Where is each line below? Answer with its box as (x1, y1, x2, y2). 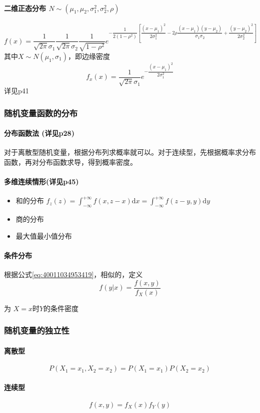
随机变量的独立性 (4, 324, 69, 337)
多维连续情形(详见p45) (4, 176, 79, 187)
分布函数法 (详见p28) (4, 128, 74, 138)
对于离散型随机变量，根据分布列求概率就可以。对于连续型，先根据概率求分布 (4, 147, 256, 157)
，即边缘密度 (67, 50, 110, 61)
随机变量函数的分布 (4, 106, 78, 119)
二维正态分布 (4, 2, 46, 13)
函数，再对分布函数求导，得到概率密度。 (4, 156, 137, 167)
